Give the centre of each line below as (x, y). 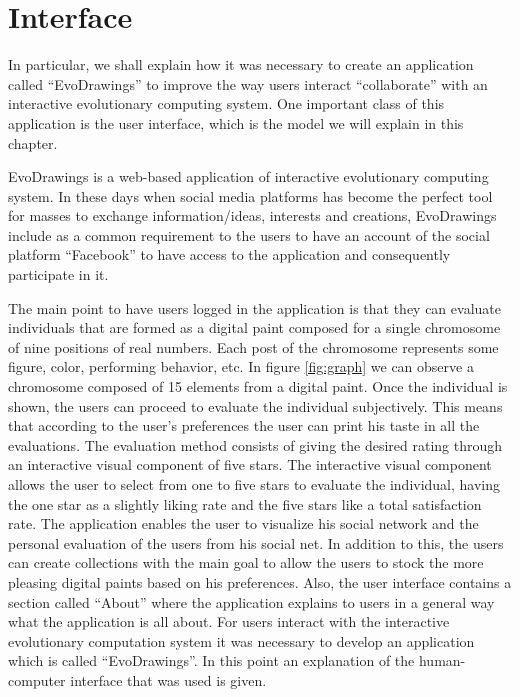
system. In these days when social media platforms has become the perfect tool (250, 195)
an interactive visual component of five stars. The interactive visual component (250, 464)
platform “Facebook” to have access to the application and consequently (229, 254)
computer (37, 679)
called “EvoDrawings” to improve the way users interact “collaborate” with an (248, 83)
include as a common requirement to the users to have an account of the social (249, 234)
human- (442, 660)
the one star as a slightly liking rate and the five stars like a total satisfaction (245, 503)
